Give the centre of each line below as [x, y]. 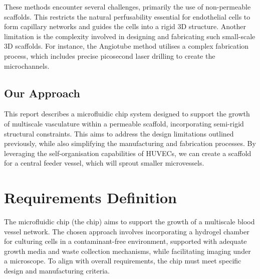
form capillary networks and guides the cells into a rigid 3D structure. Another [125, 26]
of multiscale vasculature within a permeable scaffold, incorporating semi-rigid [124, 123]
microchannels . [27, 65]
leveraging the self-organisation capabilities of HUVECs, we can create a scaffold [128, 153]
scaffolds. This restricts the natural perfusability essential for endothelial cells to [127, 16]
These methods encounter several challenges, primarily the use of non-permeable [127, 7]
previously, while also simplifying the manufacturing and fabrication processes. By [130, 143]
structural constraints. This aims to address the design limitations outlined [119, 133]
